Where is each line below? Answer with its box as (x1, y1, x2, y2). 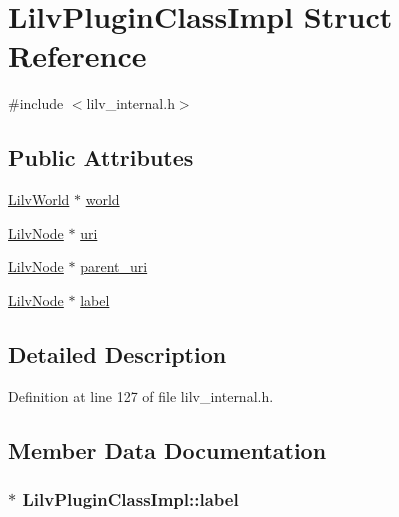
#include (8, 93, 64, 114)
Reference (8, 35, 147, 76)
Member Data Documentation (8, 434, 327, 465)
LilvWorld (8, 189, 70, 210)
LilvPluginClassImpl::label (22, 486, 239, 511)
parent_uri (80, 256, 148, 277)
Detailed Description (8, 338, 227, 369)
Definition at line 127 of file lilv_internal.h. (8, 385, 274, 406)
